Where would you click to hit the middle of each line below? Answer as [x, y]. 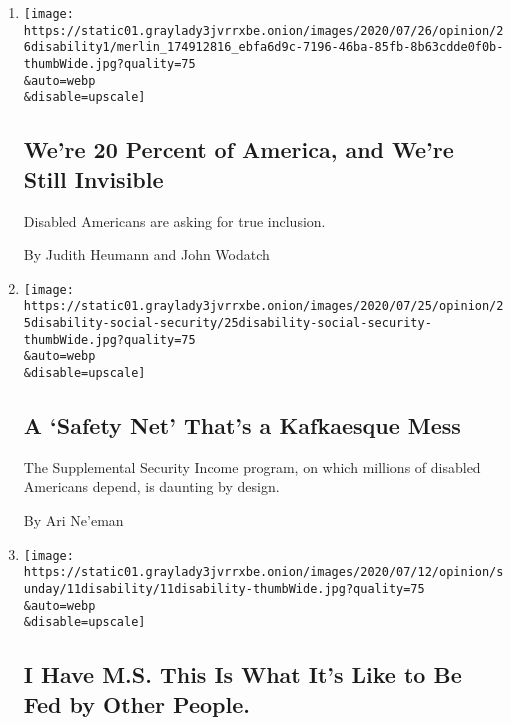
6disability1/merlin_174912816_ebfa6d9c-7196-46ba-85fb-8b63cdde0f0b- [263, 47]
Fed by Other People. [136, 703]
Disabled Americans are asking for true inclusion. [174, 220]
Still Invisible [93, 178]
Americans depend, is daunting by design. [151, 486]
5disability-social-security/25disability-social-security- [227, 323]
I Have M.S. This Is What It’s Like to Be [242, 674]
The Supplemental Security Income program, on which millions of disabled [252, 466]
